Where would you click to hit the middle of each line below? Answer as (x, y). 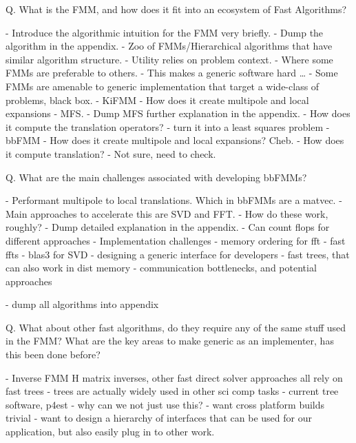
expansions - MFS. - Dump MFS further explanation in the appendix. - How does (178, 113)
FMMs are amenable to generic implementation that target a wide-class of (163, 86)
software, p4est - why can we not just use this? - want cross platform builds (165, 404)
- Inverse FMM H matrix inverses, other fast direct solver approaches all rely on (174, 377)
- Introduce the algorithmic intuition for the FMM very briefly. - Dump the (165, 32)
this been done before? (53, 354)
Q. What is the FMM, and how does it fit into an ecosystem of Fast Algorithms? (176, 9)
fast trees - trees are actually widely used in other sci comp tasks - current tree (172, 391)
